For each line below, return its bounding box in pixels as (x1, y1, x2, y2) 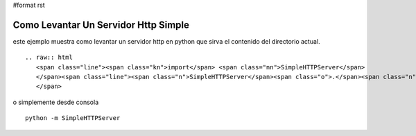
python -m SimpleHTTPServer (25, 114, 121, 122)
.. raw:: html (25, 53, 73, 62)
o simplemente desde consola (12, 98, 99, 106)
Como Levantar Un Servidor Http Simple (12, 19, 190, 31)
